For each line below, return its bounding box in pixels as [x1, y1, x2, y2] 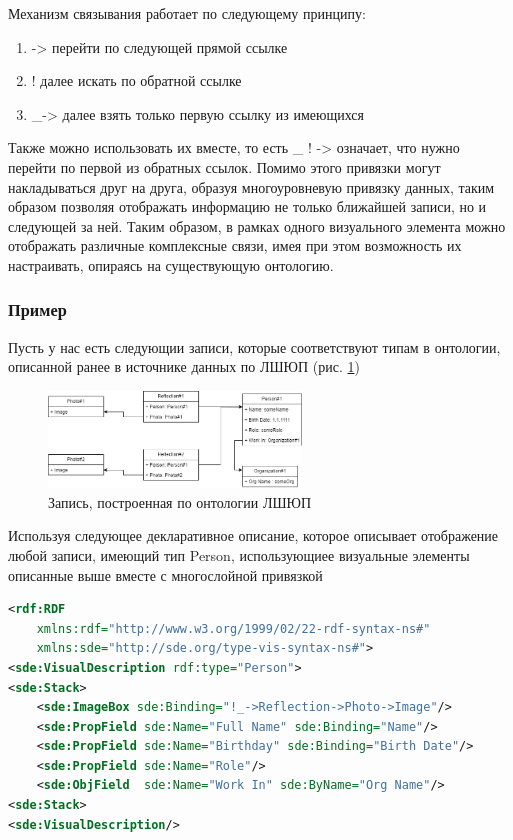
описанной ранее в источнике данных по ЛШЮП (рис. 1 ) [8, 356, 360, 377]
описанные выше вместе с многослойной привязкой [8, 564, 323, 585]
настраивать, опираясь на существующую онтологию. [8, 254, 334, 275]
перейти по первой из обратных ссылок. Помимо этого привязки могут [8, 156, 441, 177]
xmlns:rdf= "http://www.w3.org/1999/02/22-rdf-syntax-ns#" [36, 621, 431, 636]
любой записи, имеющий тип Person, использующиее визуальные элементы [8, 544, 470, 565]
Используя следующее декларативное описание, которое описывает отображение [8, 525, 499, 546]
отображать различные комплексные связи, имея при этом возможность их [8, 235, 462, 256]
